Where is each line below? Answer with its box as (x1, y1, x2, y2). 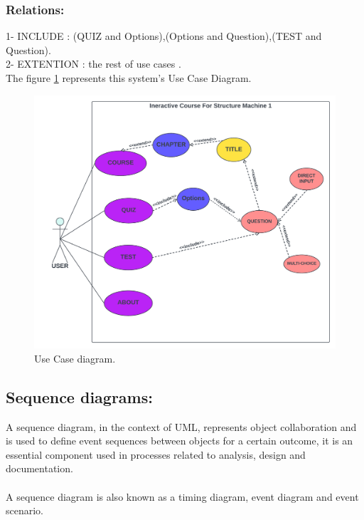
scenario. (6, 503, 44, 518)
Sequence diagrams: (6, 385, 153, 407)
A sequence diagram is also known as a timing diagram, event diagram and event (6, 489, 359, 504)
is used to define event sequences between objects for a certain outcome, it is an (6, 433, 353, 448)
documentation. (6, 461, 73, 476)
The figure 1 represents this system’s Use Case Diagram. (6, 71, 252, 85)
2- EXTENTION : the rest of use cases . (6, 56, 181, 71)
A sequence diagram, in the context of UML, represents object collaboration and (6, 419, 357, 434)
